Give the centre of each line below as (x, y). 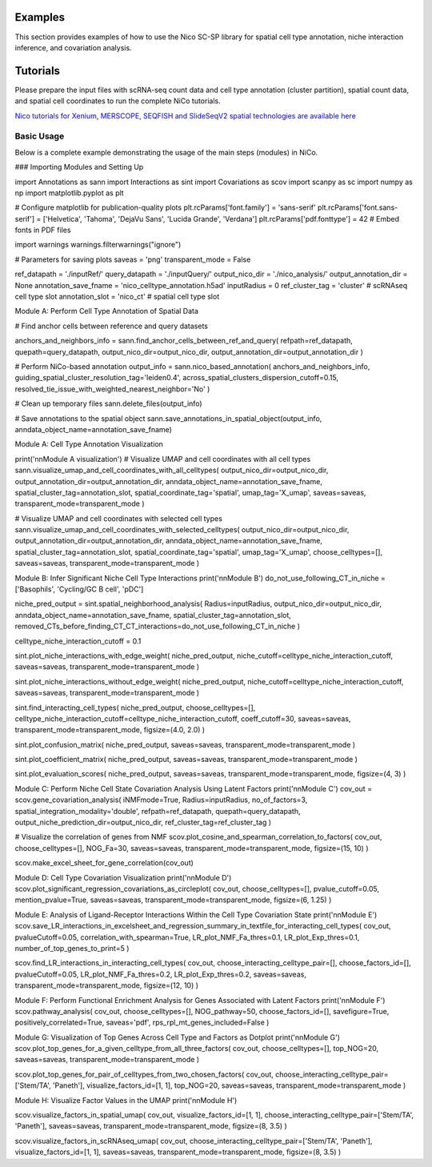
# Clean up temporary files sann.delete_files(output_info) (109, 403)
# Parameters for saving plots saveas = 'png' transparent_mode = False (133, 259)
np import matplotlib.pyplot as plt (69, 193)
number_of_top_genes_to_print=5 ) (72, 948)
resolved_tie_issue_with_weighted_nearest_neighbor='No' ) (112, 389)
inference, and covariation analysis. (73, 47)
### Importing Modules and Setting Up (79, 167)
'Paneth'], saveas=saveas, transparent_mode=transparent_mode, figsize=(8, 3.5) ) (151, 1126)
